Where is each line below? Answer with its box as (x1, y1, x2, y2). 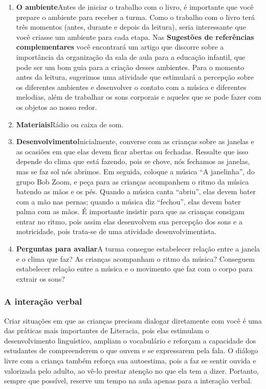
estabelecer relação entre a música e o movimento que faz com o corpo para (16, 263, 253, 274)
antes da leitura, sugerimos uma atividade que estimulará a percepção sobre (16, 72, 254, 82)
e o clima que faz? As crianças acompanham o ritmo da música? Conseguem (16, 253, 255, 264)
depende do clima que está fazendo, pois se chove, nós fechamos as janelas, (16, 156, 250, 167)
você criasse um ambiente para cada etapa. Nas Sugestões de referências (16, 31, 254, 42)
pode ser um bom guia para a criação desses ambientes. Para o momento (16, 61, 244, 72)
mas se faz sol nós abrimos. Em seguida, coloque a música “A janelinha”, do (16, 166, 255, 176)
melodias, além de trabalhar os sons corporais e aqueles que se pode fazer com (16, 91, 261, 102)
